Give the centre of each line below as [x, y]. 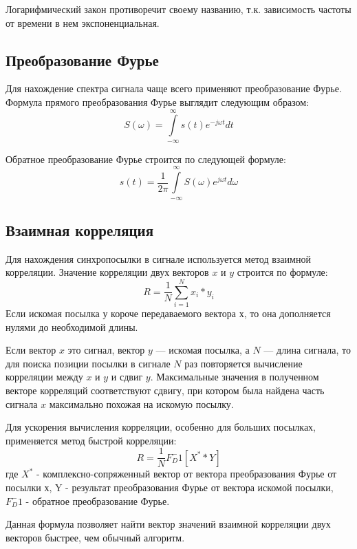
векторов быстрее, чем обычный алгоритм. [95, 537]
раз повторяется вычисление [244, 363]
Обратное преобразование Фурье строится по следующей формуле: [146, 159]
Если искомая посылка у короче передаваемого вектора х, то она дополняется [168, 313]
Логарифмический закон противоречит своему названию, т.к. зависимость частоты [178, 9]
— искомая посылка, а [203, 350]
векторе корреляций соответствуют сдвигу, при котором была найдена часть [165, 390]
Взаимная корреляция [80, 229]
